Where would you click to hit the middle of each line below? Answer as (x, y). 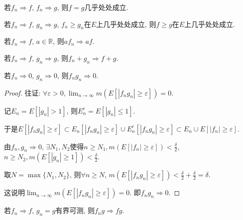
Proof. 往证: (22, 92)
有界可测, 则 (75, 210)
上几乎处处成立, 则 (126, 24)
